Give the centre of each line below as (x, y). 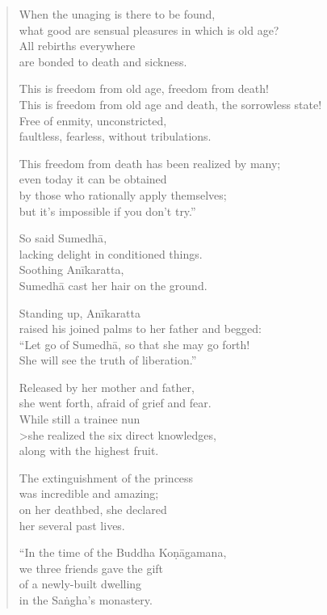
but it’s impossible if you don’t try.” (107, 211)
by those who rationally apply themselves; (123, 194)
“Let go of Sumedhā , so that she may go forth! (134, 344)
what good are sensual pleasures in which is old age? (149, 29)
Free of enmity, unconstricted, (93, 120)
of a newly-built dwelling (80, 584)
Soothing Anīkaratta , (71, 270)
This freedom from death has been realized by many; (150, 163)
